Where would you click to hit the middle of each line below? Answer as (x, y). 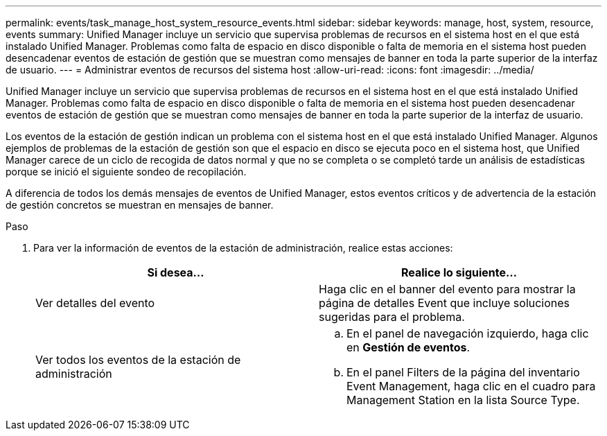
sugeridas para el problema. (392, 317)
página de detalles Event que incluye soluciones (445, 303)
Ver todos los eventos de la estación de (138, 360)
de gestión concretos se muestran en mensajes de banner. (140, 205)
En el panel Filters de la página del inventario (463, 372)
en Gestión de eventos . (408, 347)
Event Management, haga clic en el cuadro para (471, 386)
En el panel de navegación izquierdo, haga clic (468, 333)
